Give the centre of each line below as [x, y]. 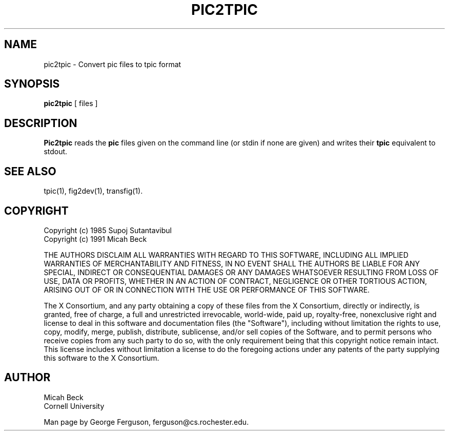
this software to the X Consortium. [101, 358]
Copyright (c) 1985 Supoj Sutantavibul [108, 230]
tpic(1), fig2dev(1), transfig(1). [93, 191]
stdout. [56, 152]
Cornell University [74, 406]
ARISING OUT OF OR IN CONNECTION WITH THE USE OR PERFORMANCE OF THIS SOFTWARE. [207, 289]
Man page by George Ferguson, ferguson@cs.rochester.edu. [146, 422]
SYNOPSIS [32, 84]
